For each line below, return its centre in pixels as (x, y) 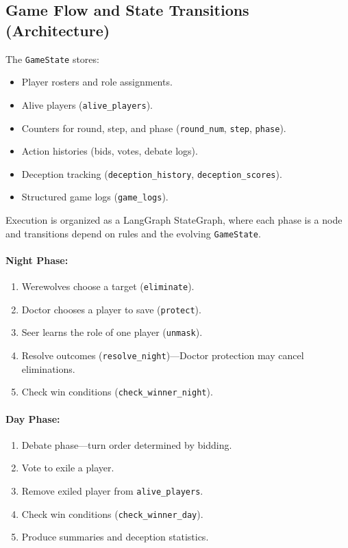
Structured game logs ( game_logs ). (95, 197)
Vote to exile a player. (68, 468)
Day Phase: (33, 418)
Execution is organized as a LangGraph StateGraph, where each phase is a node (174, 220)
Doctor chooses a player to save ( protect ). (111, 309)
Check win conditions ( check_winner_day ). (112, 513)
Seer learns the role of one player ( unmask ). (112, 332)
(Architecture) (58, 30)
